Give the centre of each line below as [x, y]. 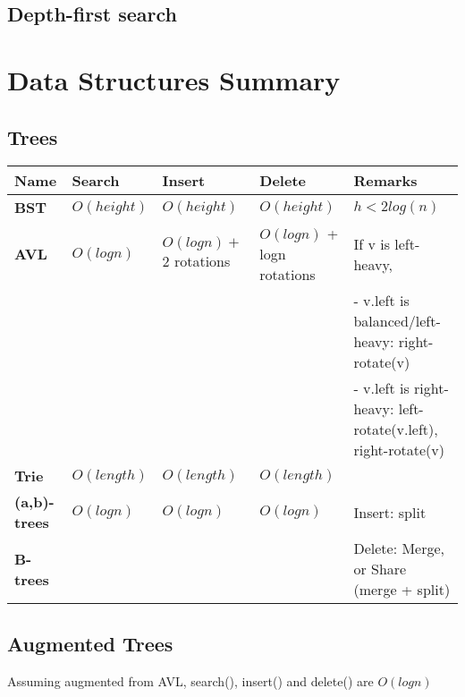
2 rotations [196, 261]
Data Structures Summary [174, 79]
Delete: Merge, [399, 548]
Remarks [385, 181]
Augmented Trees [90, 643]
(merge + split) [402, 590]
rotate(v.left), [396, 429]
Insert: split [390, 512]
